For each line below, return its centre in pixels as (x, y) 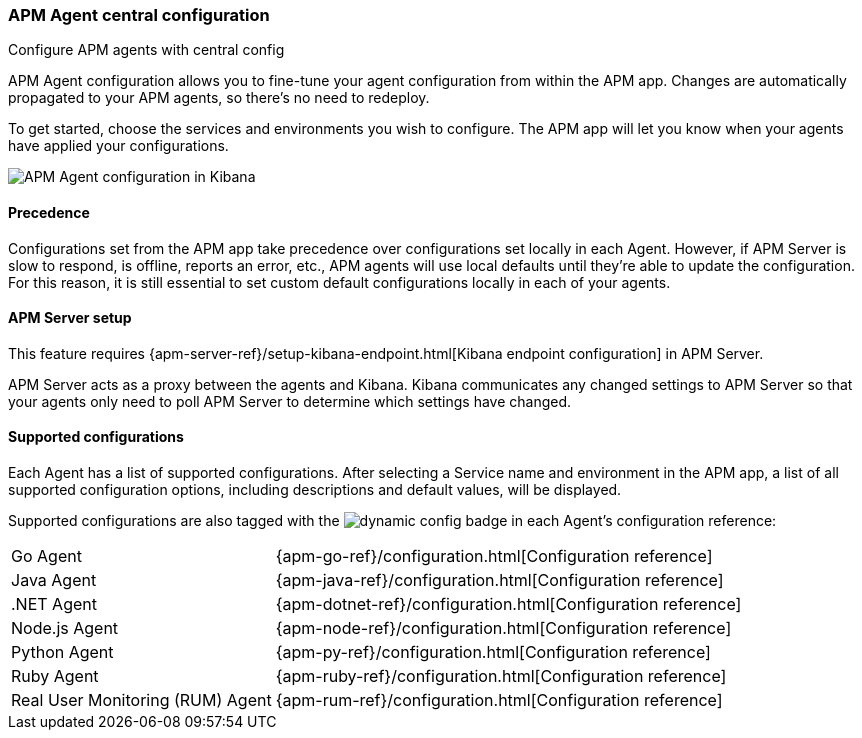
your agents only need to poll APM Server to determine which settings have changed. (290, 401)
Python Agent (62, 652)
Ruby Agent (55, 676)
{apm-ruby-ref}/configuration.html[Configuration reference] (501, 676)
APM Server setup (70, 318)
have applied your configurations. (118, 146)
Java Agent (54, 580)
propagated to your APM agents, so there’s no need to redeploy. (219, 98)
